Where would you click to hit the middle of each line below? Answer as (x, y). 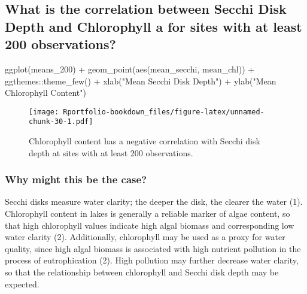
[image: (44, 112)
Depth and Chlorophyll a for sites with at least (153, 26)
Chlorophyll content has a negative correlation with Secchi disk (145, 141)
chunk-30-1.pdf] (61, 122)
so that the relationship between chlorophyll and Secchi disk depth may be (142, 272)
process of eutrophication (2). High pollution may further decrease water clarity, (152, 260)
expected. (22, 284)
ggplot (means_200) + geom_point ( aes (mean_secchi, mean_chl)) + (130, 69)
